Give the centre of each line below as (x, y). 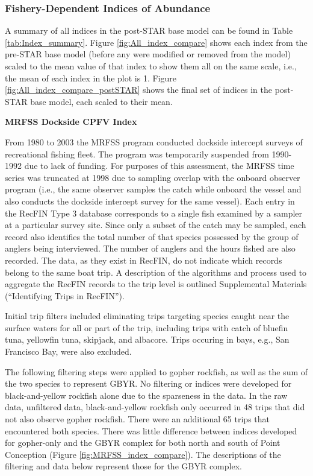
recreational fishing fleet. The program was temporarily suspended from (137, 154)
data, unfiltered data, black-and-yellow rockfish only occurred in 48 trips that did (155, 407)
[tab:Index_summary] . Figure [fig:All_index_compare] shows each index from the (156, 42)
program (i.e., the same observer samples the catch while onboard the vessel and (153, 189)
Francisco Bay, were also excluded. (68, 351)
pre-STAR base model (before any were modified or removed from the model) (148, 54)
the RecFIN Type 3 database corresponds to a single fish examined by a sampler (154, 213)
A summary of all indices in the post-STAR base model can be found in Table (149, 30)
